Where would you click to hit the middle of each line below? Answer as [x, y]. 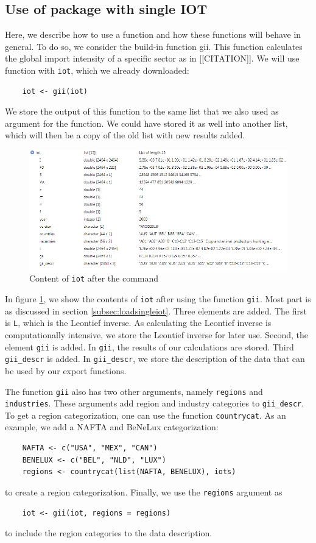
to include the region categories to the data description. [109, 533]
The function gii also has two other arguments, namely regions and [134, 391]
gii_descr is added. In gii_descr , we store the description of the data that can [155, 359]
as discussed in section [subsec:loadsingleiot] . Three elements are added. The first [156, 311]
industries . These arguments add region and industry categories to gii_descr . [155, 403]
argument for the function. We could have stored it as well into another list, [146, 123]
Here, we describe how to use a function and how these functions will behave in [153, 34]
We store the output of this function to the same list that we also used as [142, 111]
